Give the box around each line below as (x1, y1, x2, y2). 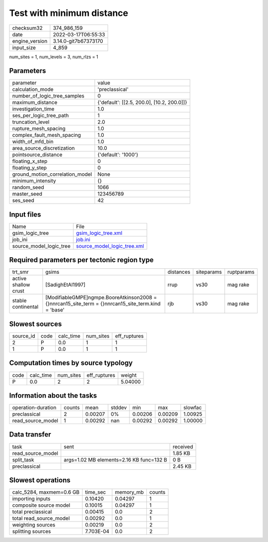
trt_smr (12, 269, 29, 276)
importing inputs (12, 495, 51, 502)
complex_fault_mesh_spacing (12, 132, 81, 139)
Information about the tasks (9, 391, 97, 400)
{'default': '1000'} (97, 151, 138, 158)
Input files (9, 210, 42, 218)
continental (12, 304, 39, 311)
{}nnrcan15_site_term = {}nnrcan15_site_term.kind (45, 300, 161, 307)
